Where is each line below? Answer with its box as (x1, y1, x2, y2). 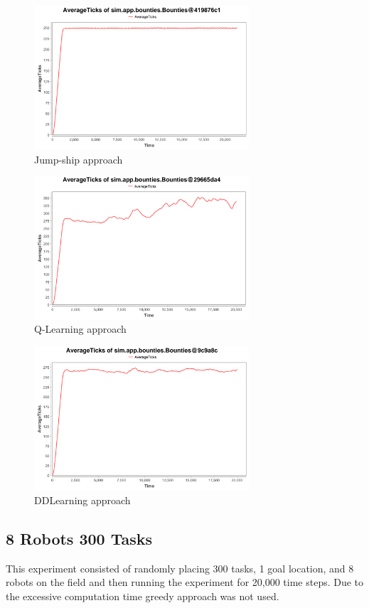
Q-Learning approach (34, 321, 127, 336)
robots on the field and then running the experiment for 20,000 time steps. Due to (6, 575, 364, 590)
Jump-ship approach (34, 151, 123, 166)
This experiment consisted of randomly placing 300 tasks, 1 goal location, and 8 (6, 560, 354, 575)
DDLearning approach (34, 492, 131, 507)
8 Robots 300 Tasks (6, 527, 153, 549)
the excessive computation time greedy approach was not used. (6, 588, 279, 603)
